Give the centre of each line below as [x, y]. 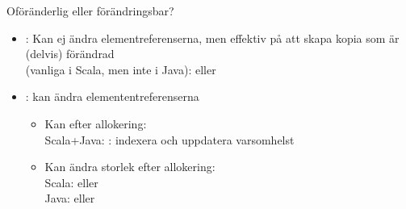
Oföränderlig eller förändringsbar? [90, 10]
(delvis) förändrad [70, 54]
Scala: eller [71, 182]
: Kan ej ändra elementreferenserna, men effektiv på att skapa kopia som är [212, 38]
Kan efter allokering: [96, 123]
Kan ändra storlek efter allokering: [130, 167]
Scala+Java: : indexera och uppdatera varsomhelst [170, 139]
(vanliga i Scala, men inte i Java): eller [121, 69]
